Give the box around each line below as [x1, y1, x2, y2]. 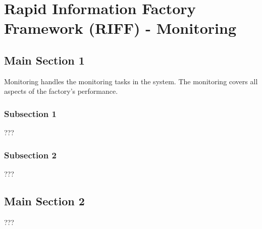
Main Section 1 [4, 52, 85, 68]
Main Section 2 [4, 193, 85, 208]
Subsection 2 [4, 148, 57, 161]
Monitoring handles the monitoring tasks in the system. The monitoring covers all [4, 76, 258, 86]
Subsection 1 [4, 107, 57, 120]
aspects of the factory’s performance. [4, 86, 118, 96]
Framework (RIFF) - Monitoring [4, 18, 236, 38]
